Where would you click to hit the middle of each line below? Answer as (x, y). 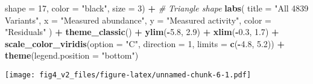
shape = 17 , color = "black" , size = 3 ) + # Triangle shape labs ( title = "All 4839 (157, 8)
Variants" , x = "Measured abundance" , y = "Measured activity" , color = (138, 20)
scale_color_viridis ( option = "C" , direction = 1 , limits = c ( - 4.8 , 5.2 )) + (145, 43)
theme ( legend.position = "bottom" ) (72, 55)
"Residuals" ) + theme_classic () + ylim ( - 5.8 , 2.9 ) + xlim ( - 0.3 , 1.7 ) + (142, 32)
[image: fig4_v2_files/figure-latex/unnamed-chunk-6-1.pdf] (128, 75)
